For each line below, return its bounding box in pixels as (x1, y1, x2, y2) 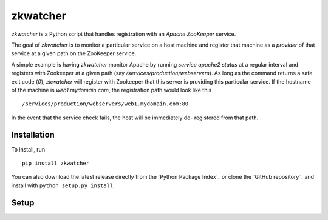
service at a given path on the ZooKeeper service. (11, 50, 137, 57)
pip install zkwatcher (22, 159, 90, 167)
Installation (11, 130, 55, 140)
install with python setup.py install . (11, 182, 115, 189)
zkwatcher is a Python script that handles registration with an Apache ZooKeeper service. (11, 30, 236, 38)
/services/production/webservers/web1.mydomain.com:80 (22, 101, 189, 107)
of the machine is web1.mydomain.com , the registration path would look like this (11, 86, 212, 93)
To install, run (11, 145, 46, 153)
